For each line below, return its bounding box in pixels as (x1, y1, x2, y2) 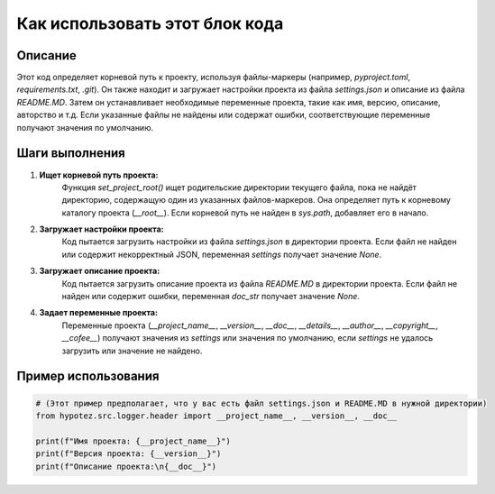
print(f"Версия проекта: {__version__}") (35, 449, 222, 459)
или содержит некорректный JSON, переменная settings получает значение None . (61, 249, 382, 260)
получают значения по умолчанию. (16, 122, 153, 133)
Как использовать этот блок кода (16, 14, 284, 33)
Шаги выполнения (16, 145, 125, 161)
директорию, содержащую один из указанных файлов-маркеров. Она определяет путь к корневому (61, 195, 451, 206)
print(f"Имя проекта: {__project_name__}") (35, 435, 232, 446)
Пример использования (16, 369, 160, 384)
